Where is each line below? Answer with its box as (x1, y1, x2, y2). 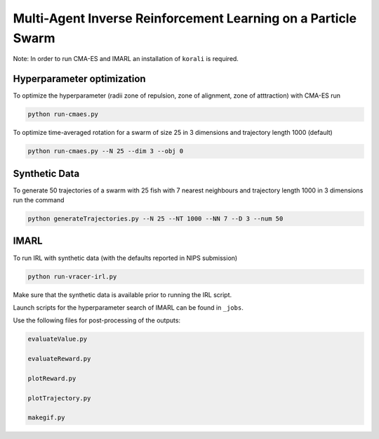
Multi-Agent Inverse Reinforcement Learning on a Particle (13, 11, 357, 26)
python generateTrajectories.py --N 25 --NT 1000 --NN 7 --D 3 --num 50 (27, 215, 284, 223)
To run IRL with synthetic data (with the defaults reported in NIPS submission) (13, 254, 238, 262)
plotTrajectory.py (27, 394, 91, 402)
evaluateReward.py (27, 355, 91, 363)
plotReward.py (27, 374, 77, 382)
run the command (13, 196, 65, 204)
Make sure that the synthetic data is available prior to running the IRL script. (13, 290, 232, 299)
